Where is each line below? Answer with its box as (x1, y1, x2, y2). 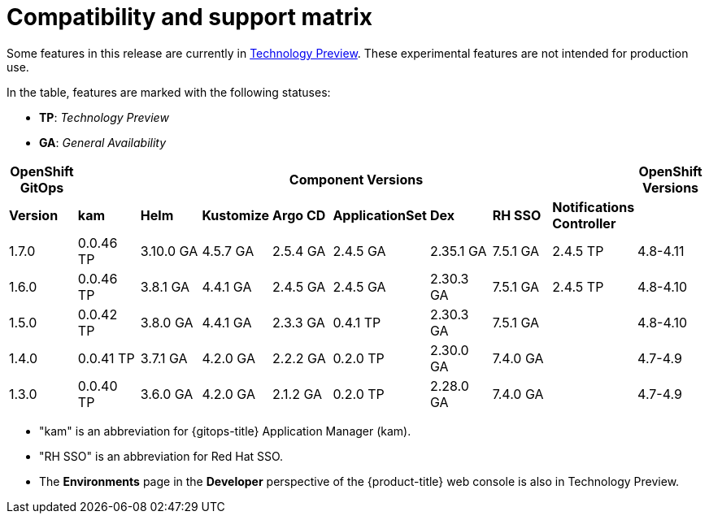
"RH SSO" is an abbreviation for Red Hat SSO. (39, 448, 284, 463)
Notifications (552, 198, 635, 215)
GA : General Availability (39, 135, 167, 149)
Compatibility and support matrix (7, 3, 373, 31)
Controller (552, 214, 616, 232)
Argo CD (272, 206, 326, 223)
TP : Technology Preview (39, 110, 169, 124)
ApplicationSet (333, 206, 427, 223)
